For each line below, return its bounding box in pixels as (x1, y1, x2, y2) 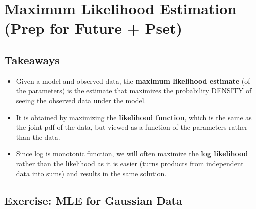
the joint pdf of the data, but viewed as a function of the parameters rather (16, 122, 248, 132)
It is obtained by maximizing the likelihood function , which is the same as (16, 112, 252, 122)
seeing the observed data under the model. (16, 95, 146, 105)
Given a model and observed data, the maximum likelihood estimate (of (16, 75, 250, 86)
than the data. (16, 131, 60, 142)
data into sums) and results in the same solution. (16, 168, 167, 178)
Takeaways (4, 52, 60, 67)
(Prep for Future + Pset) (4, 18, 182, 38)
